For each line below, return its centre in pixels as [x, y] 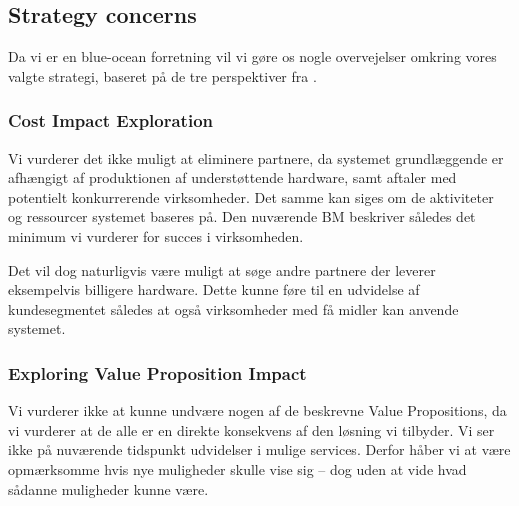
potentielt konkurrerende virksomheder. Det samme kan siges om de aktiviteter [251, 196]
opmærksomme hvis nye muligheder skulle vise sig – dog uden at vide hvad [237, 468]
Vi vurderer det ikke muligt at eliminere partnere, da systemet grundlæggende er [256, 157]
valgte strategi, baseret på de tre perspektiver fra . [162, 75]
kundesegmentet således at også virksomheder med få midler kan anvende [233, 308]
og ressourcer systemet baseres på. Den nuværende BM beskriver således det [242, 216]
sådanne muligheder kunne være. [108, 488]
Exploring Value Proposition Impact [157, 372]
